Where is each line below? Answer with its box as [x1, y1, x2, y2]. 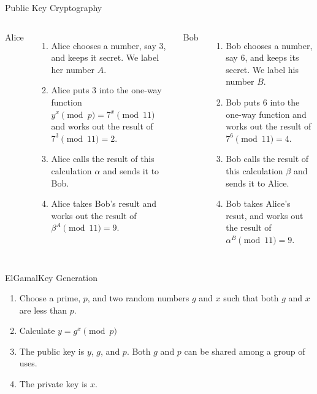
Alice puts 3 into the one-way [51, 83, 162, 96]
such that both [223, 292, 279, 304]
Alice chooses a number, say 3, [51, 39, 166, 52]
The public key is [19, 344, 85, 357]
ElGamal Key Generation [5, 271, 97, 284]
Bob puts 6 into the [226, 95, 300, 108]
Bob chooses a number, [226, 39, 313, 52]
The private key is [19, 377, 88, 390]
